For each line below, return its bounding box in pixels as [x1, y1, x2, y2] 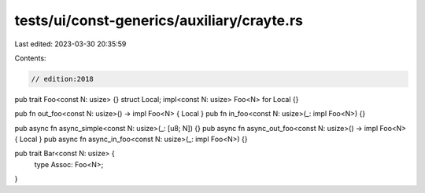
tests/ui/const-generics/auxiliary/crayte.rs [14, 12, 303, 29]
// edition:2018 [31, 75, 94, 83]
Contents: [14, 53, 46, 63]
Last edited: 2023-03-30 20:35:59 [14, 39, 127, 49]
